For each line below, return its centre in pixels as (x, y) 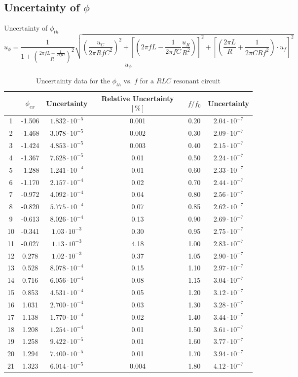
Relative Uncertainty (138, 98)
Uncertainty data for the (73, 81)
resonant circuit (197, 81)
